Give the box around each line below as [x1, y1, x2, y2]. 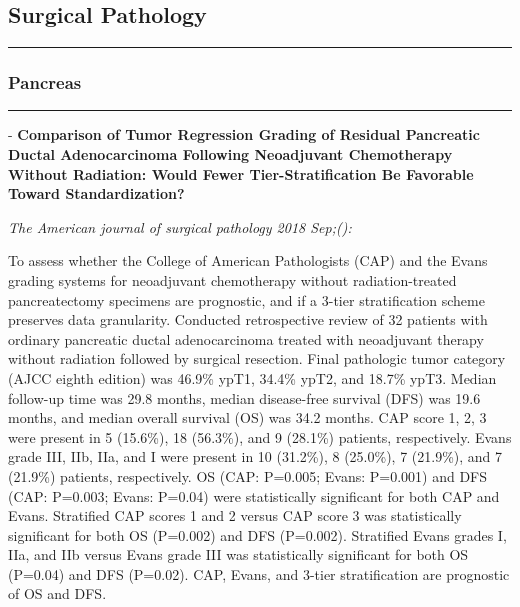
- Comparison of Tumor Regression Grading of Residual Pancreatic [8, 124, 480, 145]
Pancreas [8, 70, 82, 95]
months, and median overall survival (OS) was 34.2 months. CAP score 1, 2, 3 [8, 407, 487, 428]
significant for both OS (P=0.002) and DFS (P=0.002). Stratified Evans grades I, [8, 524, 507, 545]
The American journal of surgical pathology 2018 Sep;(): [8, 216, 352, 237]
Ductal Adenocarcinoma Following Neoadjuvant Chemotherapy [8, 144, 453, 165]
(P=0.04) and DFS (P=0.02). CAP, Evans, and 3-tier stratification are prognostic [8, 563, 510, 584]
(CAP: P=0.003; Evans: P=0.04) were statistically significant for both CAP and [8, 485, 500, 506]
